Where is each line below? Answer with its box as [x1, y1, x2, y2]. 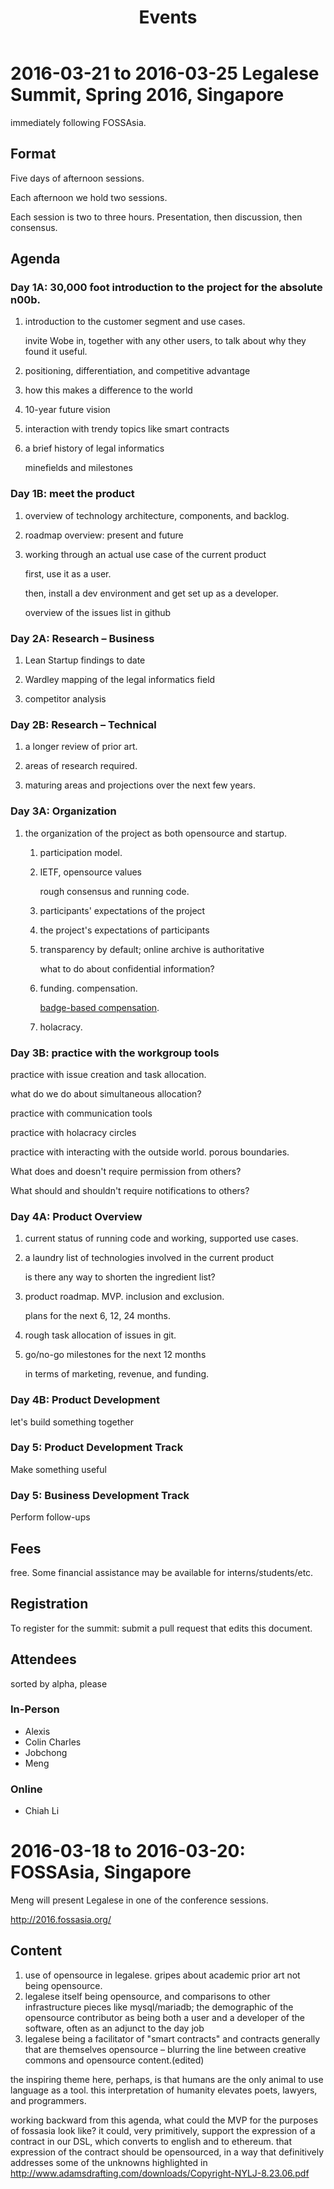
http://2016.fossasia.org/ [10, 1914, 112, 1926]
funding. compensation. [39, 982, 138, 994]
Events [138, 6, 198, 29]
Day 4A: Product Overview [10, 1209, 143, 1223]
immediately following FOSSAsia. [10, 116, 147, 128]
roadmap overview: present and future [24, 529, 184, 541]
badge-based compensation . [39, 1001, 160, 1013]
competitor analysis [24, 693, 107, 705]
